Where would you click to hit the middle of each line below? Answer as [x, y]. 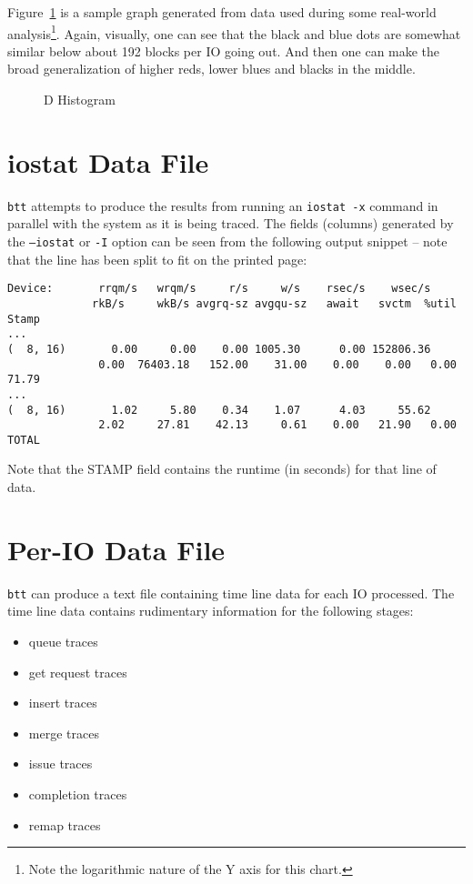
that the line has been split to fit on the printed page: [157, 259]
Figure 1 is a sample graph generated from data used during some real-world [222, 12]
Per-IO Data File [116, 549]
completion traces [78, 794]
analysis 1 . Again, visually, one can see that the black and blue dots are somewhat [234, 32]
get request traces [78, 672]
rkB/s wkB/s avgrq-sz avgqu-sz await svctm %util [274, 303]
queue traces [63, 642]
